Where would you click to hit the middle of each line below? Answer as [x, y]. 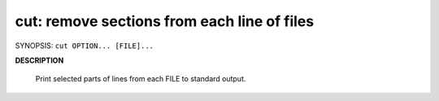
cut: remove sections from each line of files [165, 21]
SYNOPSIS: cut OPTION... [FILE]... [85, 46]
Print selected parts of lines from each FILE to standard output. [141, 79]
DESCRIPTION [39, 60]
